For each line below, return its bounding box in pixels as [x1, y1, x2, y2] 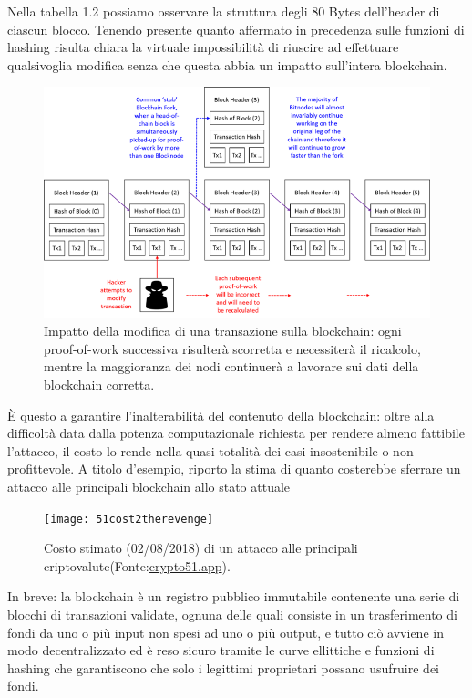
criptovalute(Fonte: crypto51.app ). [44, 556, 231, 575]
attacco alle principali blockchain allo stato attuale [7, 477, 291, 496]
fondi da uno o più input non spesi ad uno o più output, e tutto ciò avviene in [7, 622, 444, 641]
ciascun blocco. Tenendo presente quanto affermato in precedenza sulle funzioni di [7, 19, 465, 38]
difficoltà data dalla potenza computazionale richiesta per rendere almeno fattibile [7, 423, 465, 443]
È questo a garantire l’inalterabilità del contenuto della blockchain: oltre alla [7, 405, 435, 424]
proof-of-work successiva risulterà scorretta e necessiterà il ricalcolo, [44, 339, 421, 358]
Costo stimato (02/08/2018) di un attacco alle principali [44, 538, 358, 557]
